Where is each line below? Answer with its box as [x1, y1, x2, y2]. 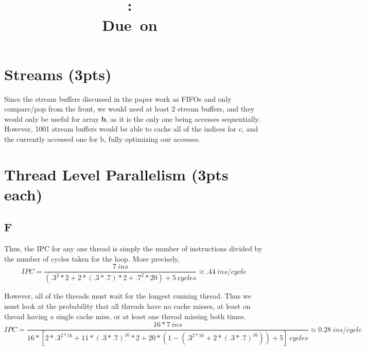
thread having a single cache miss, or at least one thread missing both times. [4, 310, 246, 321]
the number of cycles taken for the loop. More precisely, [4, 253, 180, 264]
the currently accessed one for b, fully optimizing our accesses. [4, 133, 201, 144]
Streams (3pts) [4, 63, 112, 84]
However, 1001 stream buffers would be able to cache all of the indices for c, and [4, 123, 258, 134]
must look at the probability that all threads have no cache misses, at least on [4, 300, 251, 311]
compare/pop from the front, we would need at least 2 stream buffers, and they [4, 103, 255, 114]
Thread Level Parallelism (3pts [4, 163, 229, 185]
